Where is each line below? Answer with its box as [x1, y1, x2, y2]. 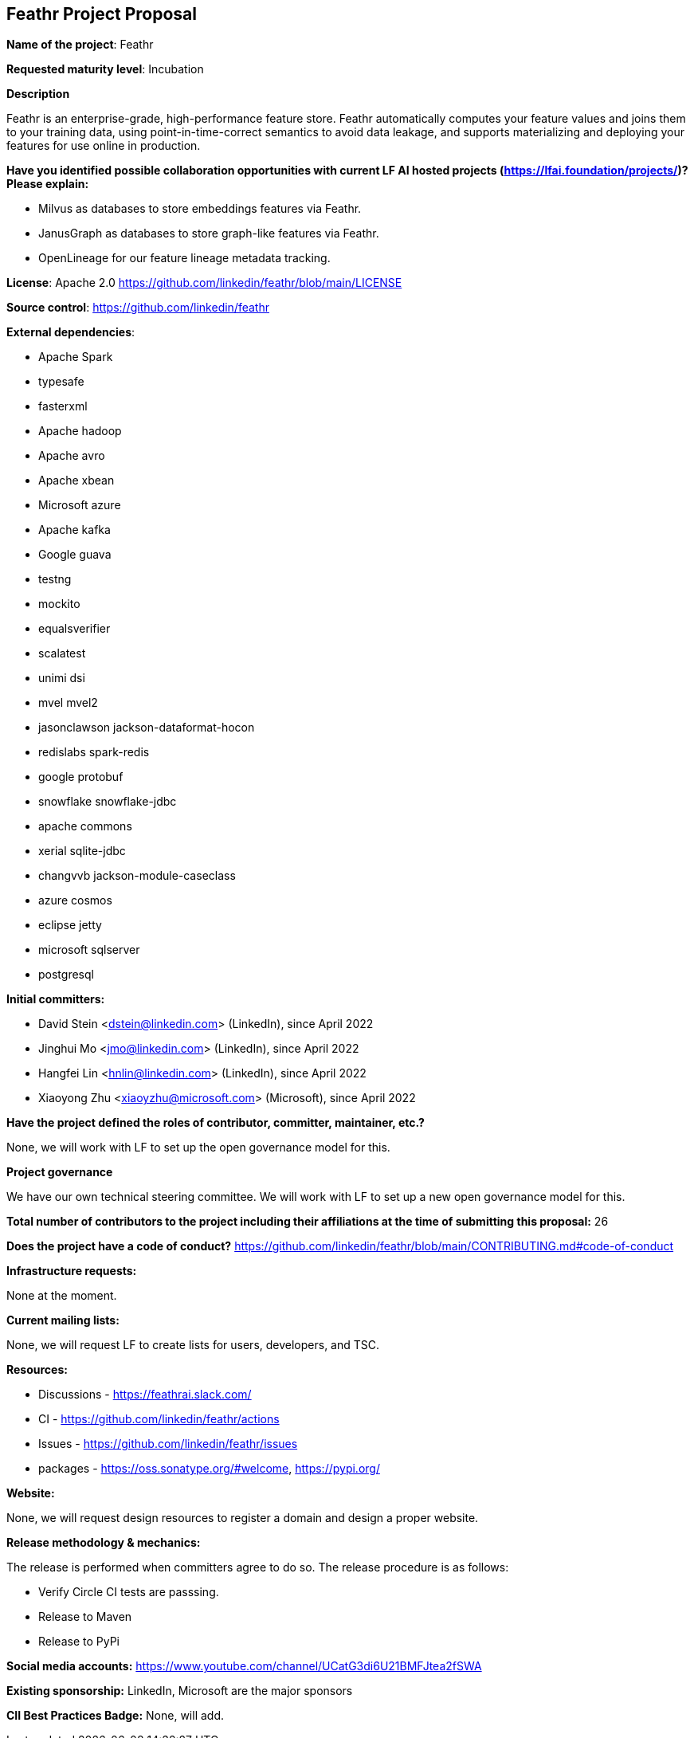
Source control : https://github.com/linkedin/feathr [6, 300, 269, 315]
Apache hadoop [38, 424, 122, 438]
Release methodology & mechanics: [6, 1536, 201, 1550]
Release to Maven [38, 1610, 132, 1624]
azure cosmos [38, 893, 112, 908]
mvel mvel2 [38, 696, 98, 710]
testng [38, 572, 72, 587]
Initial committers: [6, 992, 105, 1006]
